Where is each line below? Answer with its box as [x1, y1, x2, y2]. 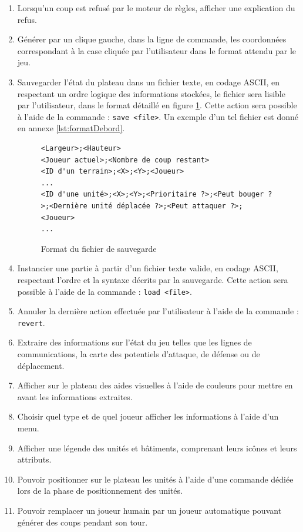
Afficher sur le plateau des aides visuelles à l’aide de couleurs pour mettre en [17, 379, 293, 391]
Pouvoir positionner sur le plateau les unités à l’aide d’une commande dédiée [17, 473, 294, 485]
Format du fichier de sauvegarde [41, 242, 157, 254]
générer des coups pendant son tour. [17, 516, 148, 528]
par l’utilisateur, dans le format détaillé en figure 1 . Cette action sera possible [17, 99, 297, 111]
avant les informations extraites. [17, 390, 133, 403]
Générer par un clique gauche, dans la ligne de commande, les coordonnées [17, 33, 287, 45]
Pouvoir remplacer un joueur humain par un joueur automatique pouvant [17, 504, 282, 516]
